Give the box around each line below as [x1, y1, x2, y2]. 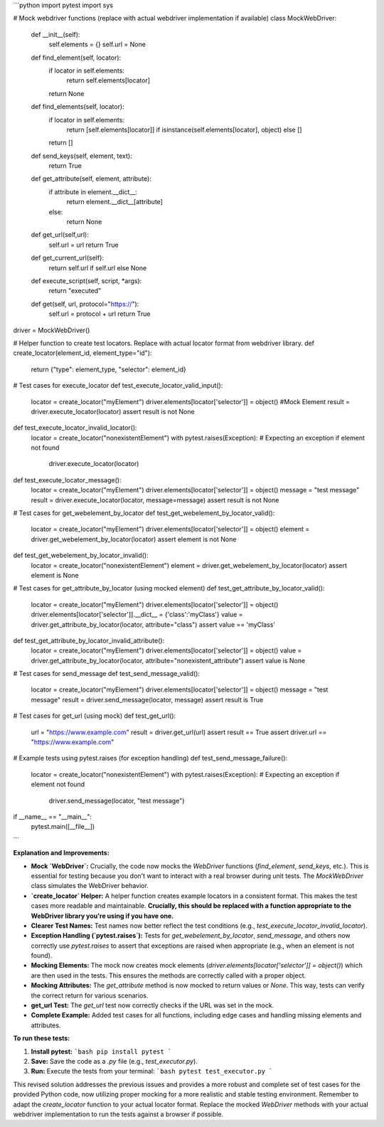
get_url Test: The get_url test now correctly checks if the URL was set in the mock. [31, 1001, 274, 1010]
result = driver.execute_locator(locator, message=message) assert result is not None [31, 495, 279, 504]
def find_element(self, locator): [31, 53, 122, 62]
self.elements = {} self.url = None [48, 40, 146, 49]
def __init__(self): [31, 30, 80, 38]
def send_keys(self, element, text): [31, 152, 132, 160]
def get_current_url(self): [31, 253, 105, 263]
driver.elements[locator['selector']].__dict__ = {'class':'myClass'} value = [31, 610, 243, 619]
